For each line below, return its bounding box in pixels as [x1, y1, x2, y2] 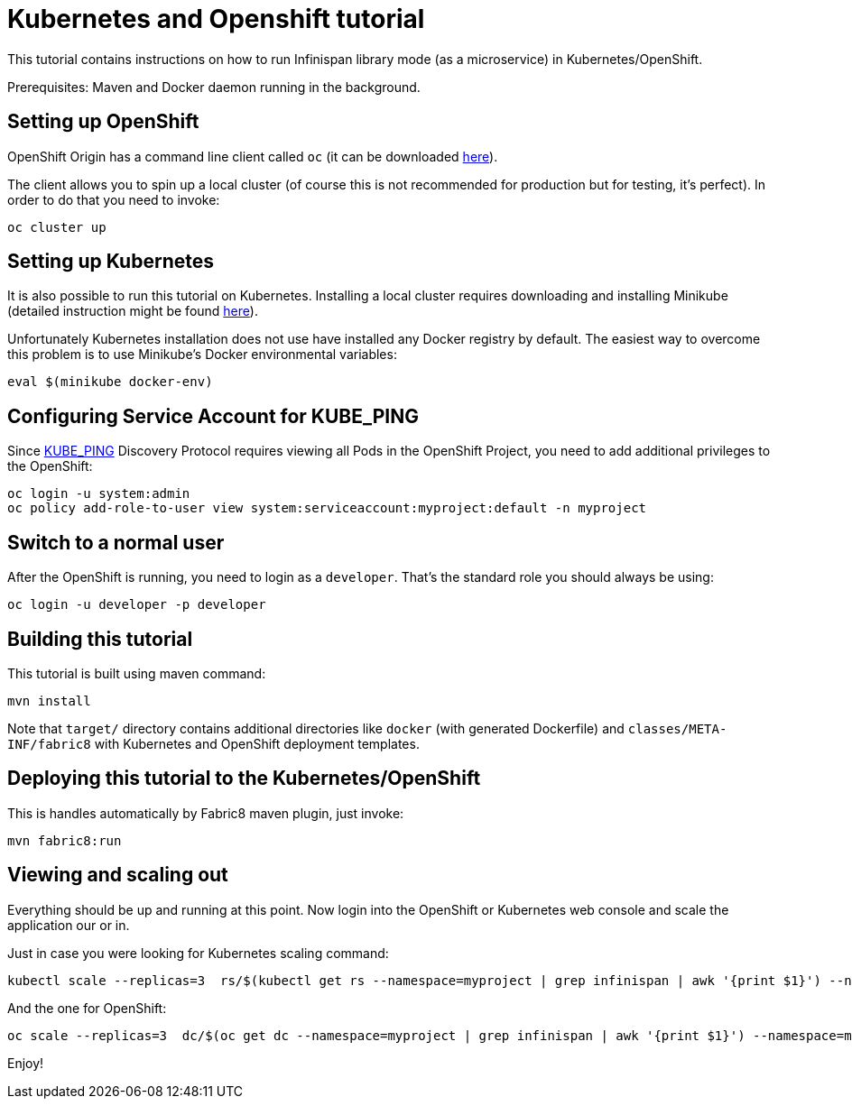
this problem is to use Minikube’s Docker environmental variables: [7, 346, 397, 363]
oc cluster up [7, 219, 106, 235]
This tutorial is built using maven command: [7, 665, 266, 681]
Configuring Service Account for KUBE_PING [7, 404, 419, 428]
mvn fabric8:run [7, 833, 122, 848]
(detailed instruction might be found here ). [7, 303, 258, 319]
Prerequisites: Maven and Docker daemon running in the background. [7, 78, 421, 95]
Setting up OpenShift [7, 110, 199, 134]
